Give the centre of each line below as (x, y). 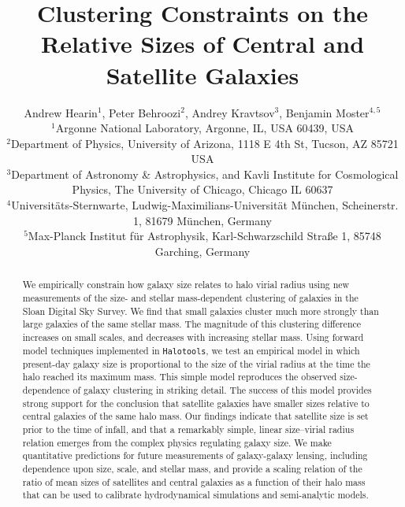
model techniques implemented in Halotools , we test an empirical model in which (191, 350)
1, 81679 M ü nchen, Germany (202, 220)
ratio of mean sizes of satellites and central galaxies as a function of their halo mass (194, 481)
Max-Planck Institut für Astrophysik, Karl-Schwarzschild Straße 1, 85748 (204, 236)
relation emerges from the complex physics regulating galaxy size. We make (177, 442)
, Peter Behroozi (141, 112)
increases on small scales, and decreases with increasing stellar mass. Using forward (193, 337)
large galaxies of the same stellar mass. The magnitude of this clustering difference (192, 324)
